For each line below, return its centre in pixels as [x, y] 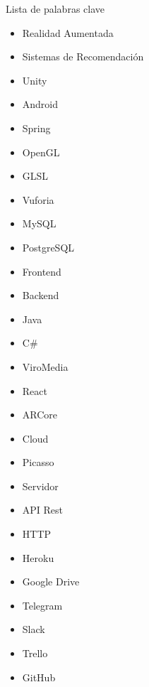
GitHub [39, 677]
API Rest [43, 510]
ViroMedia [45, 366]
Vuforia [38, 199]
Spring [36, 128]
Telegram [42, 605]
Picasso [38, 462]
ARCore [40, 415]
